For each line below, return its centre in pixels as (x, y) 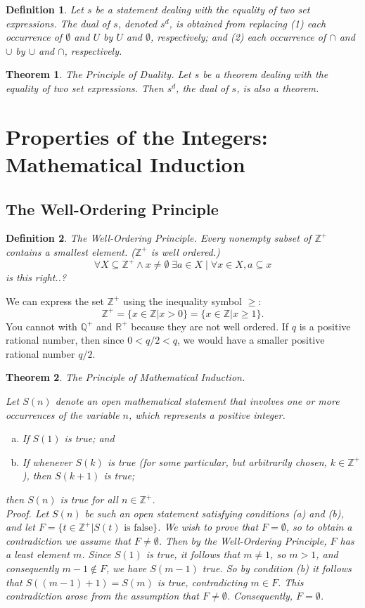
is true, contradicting (202, 582)
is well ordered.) (185, 251)
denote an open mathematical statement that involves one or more (197, 401)
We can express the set (55, 300)
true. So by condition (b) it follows (277, 568)
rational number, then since (65, 340)
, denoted (137, 23)
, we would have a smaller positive (251, 340)
